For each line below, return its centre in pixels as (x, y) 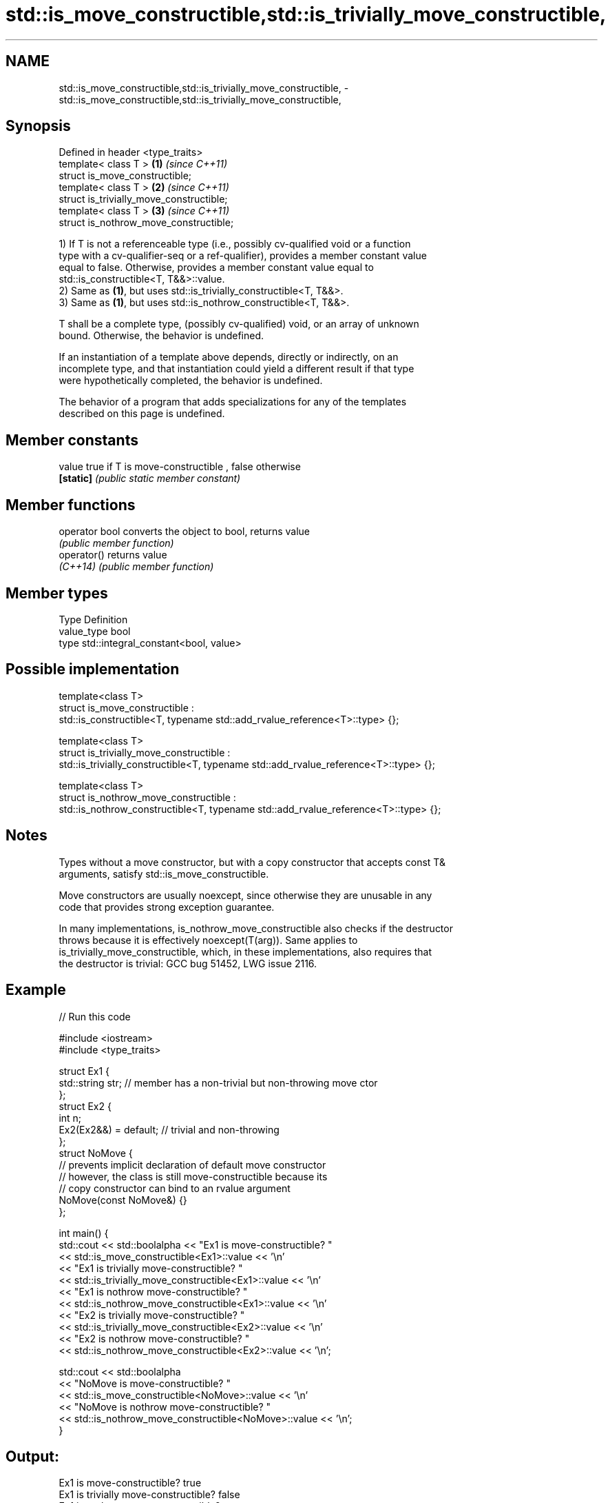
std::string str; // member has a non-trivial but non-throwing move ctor (218, 1082)
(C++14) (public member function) (136, 567)
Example (36, 990)
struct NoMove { (96, 1153)
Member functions (71, 505)
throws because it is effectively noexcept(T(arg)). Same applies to (208, 940)
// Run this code (95, 1016)
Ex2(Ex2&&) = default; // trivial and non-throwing (169, 1129)
